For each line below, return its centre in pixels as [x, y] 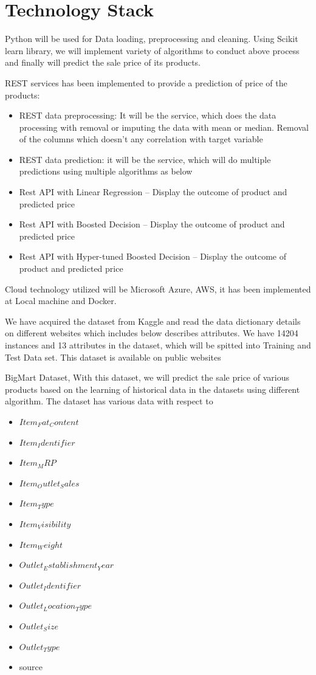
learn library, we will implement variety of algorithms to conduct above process [152, 50]
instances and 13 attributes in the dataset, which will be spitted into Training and [158, 345]
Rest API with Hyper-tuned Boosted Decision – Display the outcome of [153, 256]
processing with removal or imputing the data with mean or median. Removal [164, 127]
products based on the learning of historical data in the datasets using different [153, 389]
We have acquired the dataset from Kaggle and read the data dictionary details [153, 321]
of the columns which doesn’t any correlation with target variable [141, 139]
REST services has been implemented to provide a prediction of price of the [146, 82]
